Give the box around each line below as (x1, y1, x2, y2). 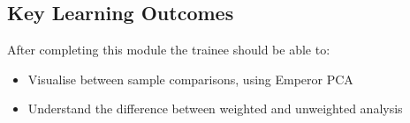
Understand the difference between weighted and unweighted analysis (27, 99, 403, 118)
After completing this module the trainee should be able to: (7, 40, 330, 58)
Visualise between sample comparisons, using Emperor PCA (27, 69, 353, 88)
